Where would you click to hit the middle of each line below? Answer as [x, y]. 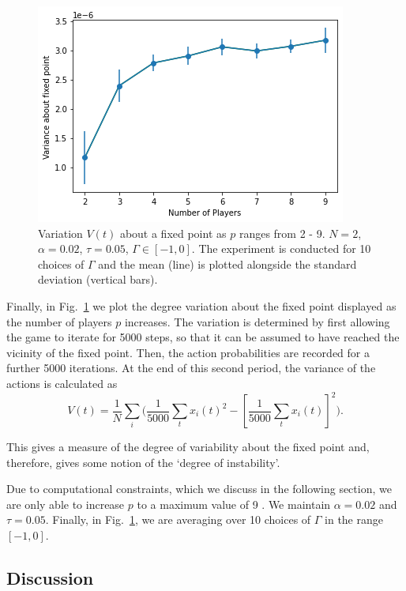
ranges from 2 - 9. [282, 233]
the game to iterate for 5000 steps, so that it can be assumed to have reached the [203, 337]
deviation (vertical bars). [98, 279]
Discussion [50, 577]
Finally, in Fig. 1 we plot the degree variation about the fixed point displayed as [201, 305]
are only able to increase [66, 504]
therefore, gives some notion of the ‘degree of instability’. [143, 462]
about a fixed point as [173, 233]
